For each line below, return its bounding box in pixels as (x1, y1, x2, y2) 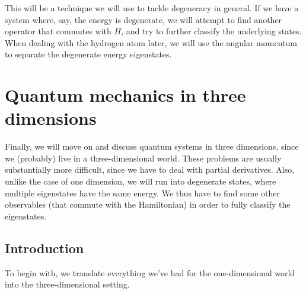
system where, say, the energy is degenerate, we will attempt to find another (5, 13, 282, 25)
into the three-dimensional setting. (5, 278, 130, 290)
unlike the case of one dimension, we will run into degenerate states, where (5, 175, 276, 188)
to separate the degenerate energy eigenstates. (5, 48, 172, 60)
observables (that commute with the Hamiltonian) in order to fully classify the (5, 198, 291, 211)
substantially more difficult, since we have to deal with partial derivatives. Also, (5, 163, 295, 176)
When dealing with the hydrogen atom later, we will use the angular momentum (5, 36, 297, 49)
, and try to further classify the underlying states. (121, 25, 302, 37)
